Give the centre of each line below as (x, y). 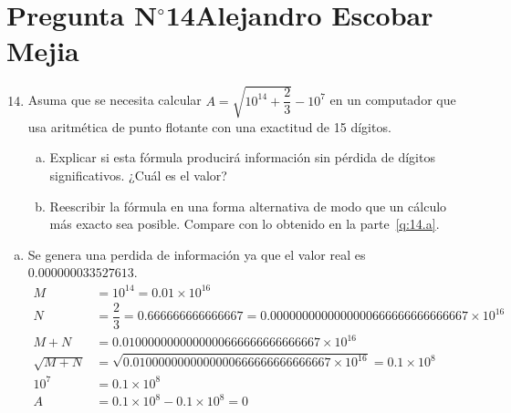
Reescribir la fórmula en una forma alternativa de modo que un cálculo (248, 206)
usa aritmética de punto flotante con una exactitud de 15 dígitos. (209, 126)
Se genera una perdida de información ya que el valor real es (197, 254)
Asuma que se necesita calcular (115, 100)
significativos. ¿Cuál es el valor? (138, 176)
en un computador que (393, 100)
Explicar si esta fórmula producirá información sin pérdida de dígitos (242, 157)
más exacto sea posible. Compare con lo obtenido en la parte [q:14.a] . (245, 224)
